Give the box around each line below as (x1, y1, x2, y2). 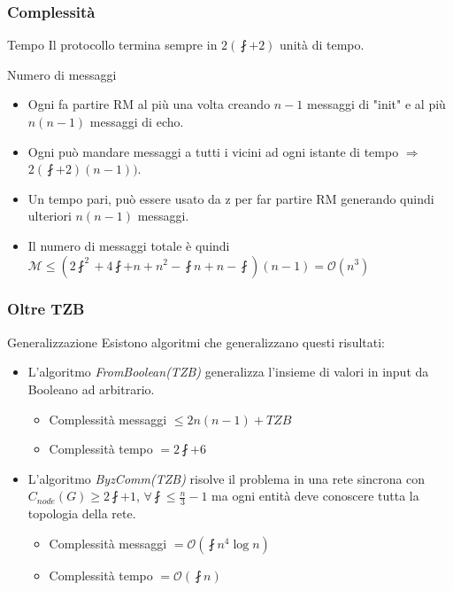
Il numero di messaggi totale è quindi (27, 236, 230, 254)
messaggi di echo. (89, 113, 184, 130)
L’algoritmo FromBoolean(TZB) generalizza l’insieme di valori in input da (27, 362, 429, 381)
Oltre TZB (7, 298, 85, 320)
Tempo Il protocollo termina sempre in (7, 35, 218, 54)
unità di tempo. (280, 35, 365, 54)
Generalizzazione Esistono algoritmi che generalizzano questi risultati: (7, 332, 385, 351)
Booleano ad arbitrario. (27, 379, 155, 398)
